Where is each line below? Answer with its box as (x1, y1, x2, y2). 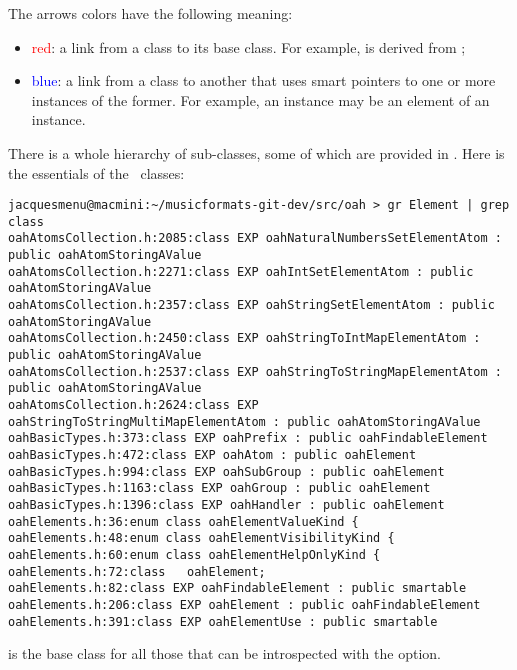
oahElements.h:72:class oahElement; (8, 564, 266, 579)
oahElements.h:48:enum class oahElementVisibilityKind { (8, 531, 395, 546)
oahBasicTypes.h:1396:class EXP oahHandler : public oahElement (8, 497, 445, 512)
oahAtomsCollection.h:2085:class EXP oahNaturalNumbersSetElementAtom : (8, 231, 502, 246)
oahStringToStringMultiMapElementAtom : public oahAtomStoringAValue (8, 414, 481, 429)
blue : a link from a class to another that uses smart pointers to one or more (31, 70, 496, 91)
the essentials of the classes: (8, 162, 185, 183)
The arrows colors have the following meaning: (8, 3, 293, 23)
